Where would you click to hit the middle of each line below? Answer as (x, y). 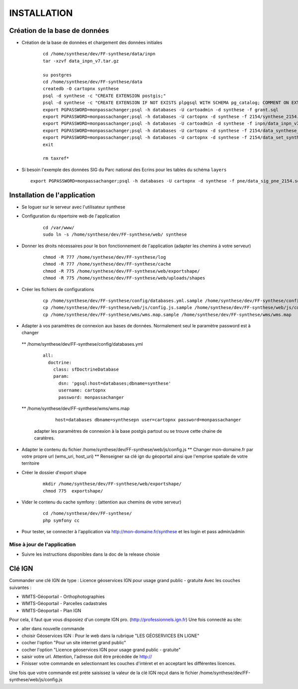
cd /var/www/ (59, 227)
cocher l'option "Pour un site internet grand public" (74, 643)
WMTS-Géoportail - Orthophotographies (63, 596)
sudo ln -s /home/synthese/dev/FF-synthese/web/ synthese (115, 235)
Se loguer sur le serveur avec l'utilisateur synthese (74, 207)
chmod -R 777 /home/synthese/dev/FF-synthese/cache (107, 264)
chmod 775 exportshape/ (73, 491)
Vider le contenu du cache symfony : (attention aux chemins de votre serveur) (102, 502)
